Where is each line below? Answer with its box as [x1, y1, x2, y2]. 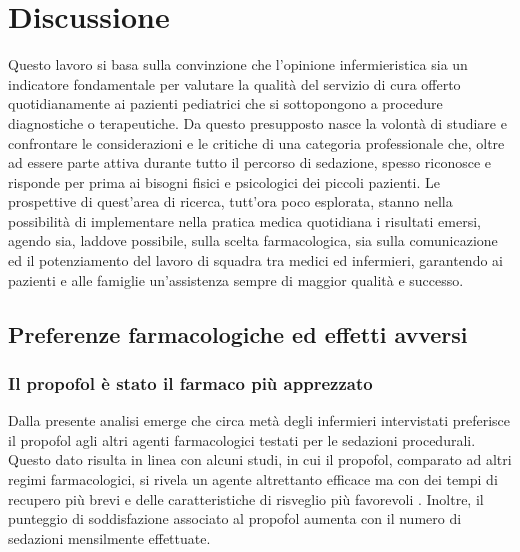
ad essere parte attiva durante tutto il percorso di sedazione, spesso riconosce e [8, 152, 492, 173]
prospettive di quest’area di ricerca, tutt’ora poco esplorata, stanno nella [8, 191, 453, 212]
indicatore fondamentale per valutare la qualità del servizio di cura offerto [8, 73, 461, 94]
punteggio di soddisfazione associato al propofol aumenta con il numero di [8, 508, 462, 529]
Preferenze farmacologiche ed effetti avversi [8, 318, 468, 349]
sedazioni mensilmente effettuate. [8, 527, 211, 548]
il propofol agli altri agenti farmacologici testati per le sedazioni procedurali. [8, 429, 476, 450]
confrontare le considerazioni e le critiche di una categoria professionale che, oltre [8, 132, 505, 153]
